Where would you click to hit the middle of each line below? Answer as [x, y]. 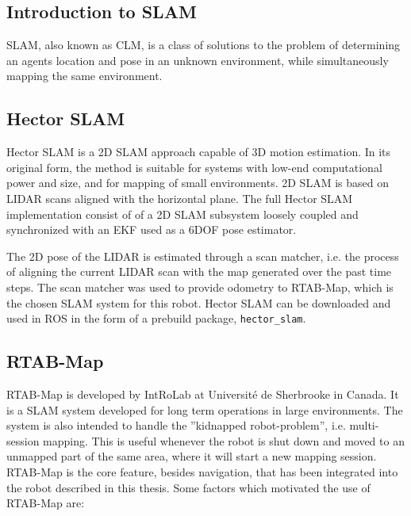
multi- [364, 425]
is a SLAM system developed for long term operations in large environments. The [205, 409]
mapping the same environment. [85, 76]
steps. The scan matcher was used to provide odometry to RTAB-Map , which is [200, 287]
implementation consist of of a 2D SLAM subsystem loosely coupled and [182, 214]
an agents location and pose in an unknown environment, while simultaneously [198, 60]
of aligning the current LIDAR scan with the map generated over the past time [199, 271]
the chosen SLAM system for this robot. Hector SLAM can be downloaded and [199, 302]
